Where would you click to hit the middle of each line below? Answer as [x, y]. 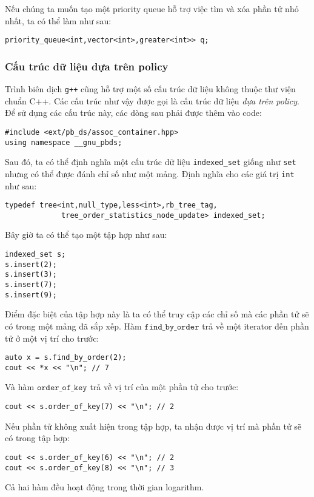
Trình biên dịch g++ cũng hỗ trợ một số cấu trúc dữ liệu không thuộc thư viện [150, 89]
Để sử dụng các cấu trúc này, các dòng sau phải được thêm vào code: [133, 113]
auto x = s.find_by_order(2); [66, 358]
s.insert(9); [31, 295]
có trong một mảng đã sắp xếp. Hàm [73, 326]
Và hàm [20, 387]
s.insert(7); [31, 285]
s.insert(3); [31, 275]
